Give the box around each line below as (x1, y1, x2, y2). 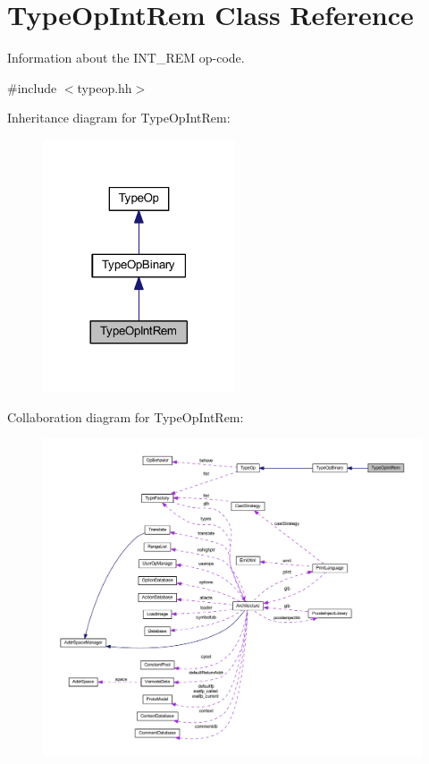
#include (7, 78, 57, 97)
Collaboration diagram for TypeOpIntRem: (7, 407, 244, 426)
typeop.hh (77, 78, 132, 97)
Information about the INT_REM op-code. (7, 48, 245, 67)
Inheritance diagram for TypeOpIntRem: (7, 108, 231, 127)
